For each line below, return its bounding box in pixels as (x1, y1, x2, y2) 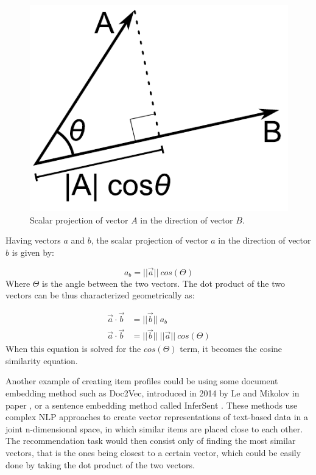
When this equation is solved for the (5, 342, 141, 355)
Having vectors (5, 234, 61, 247)
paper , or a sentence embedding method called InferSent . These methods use (5, 398, 298, 411)
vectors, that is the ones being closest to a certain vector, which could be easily (5, 446, 301, 459)
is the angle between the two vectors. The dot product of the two (42, 276, 285, 289)
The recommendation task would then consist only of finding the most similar (5, 434, 296, 447)
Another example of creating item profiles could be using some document (5, 375, 278, 387)
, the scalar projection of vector (91, 234, 208, 247)
